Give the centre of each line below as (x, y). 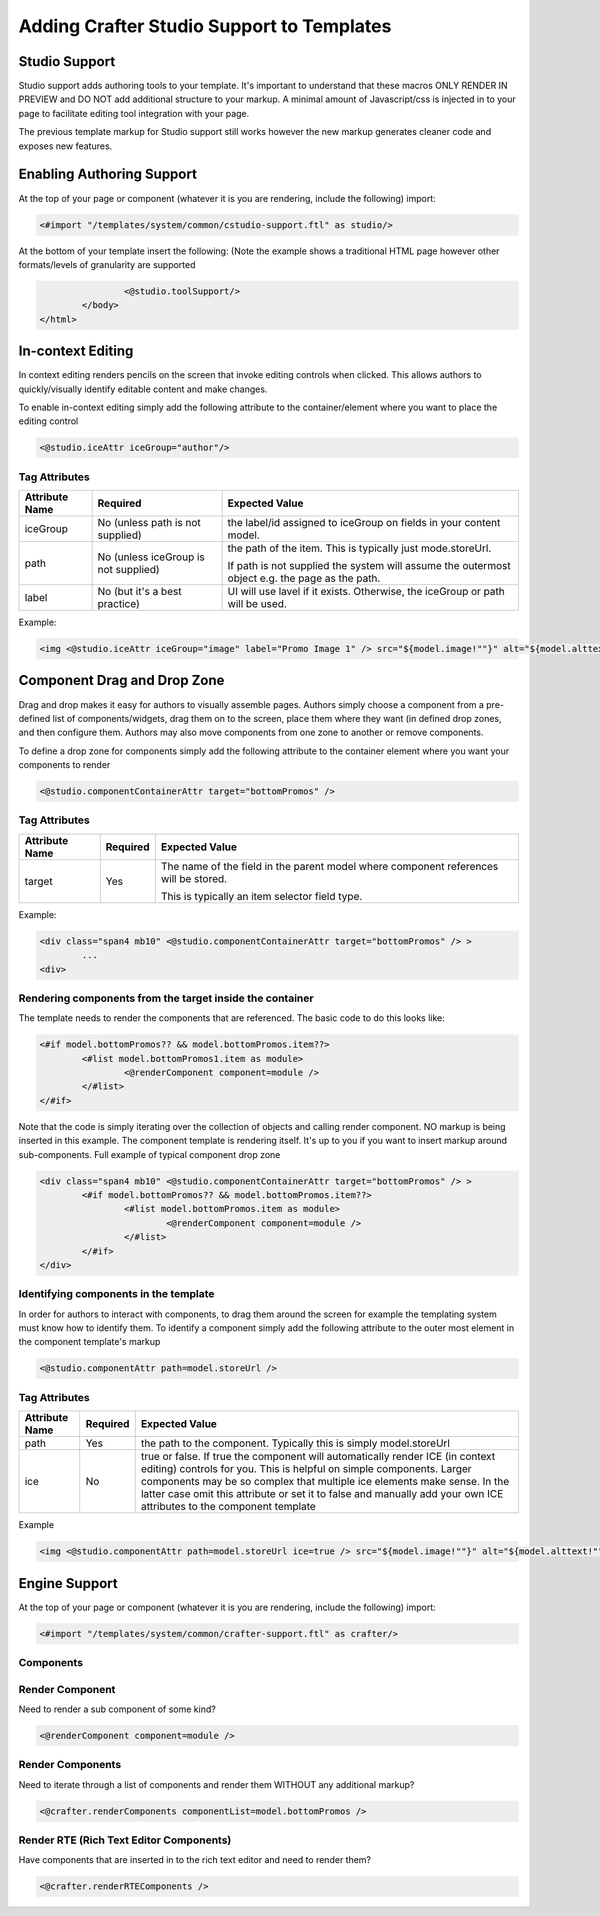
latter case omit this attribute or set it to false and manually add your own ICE (322, 1494)
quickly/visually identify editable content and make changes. (143, 389)
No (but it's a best (139, 592)
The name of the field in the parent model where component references (329, 866)
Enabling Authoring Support (107, 174)
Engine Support (68, 1583)
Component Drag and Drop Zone (121, 680)
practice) (118, 604)
